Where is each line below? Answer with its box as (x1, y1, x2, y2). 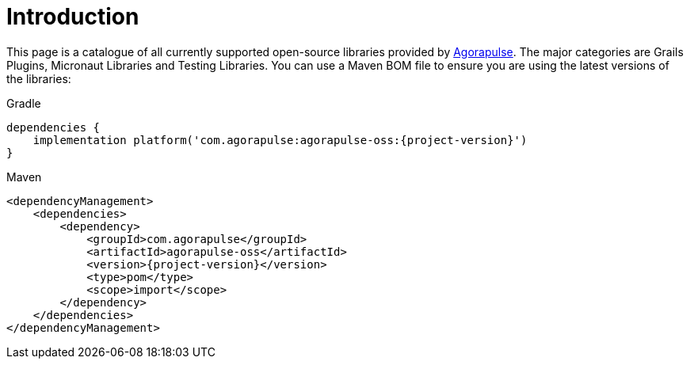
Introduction (6, 3, 139, 30)
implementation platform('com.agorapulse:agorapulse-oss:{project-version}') (32, 133, 528, 146)
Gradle (6, 96, 41, 110)
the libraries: (6, 71, 71, 86)
